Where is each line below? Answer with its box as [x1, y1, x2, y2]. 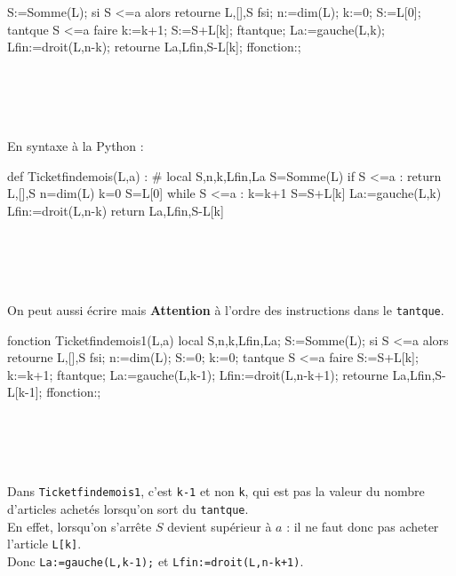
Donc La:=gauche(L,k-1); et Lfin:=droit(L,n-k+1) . [7, 551, 304, 570]
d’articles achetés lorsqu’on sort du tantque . [7, 499, 249, 517]
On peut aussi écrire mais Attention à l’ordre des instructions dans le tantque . [7, 300, 444, 319]
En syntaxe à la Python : [7, 137, 144, 155]
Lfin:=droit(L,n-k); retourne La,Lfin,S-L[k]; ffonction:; [7, 37, 301, 56]
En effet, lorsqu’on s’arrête [7, 517, 152, 535]
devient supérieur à [167, 517, 272, 535]
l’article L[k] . [7, 534, 82, 553]
